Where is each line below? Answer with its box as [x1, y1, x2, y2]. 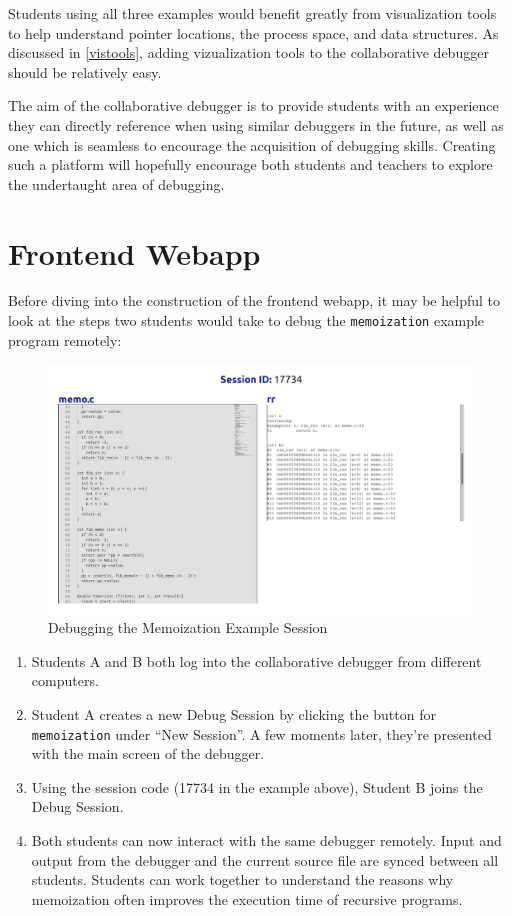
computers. [31, 670, 99, 691]
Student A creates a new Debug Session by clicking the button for [31, 703, 436, 724]
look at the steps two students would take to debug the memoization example [8, 310, 485, 331]
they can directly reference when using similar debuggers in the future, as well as [8, 114, 504, 135]
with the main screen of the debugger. [31, 743, 265, 764]
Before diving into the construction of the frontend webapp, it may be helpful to [8, 290, 500, 311]
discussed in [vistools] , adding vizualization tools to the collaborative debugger [8, 42, 489, 63]
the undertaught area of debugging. [8, 173, 225, 194]
